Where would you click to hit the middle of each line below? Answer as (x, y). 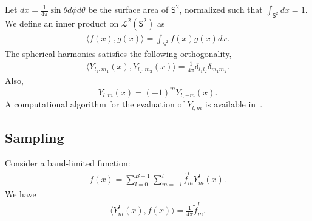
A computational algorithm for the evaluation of (95, 104)
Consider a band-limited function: (68, 162)
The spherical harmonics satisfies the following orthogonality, (118, 53)
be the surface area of (128, 9)
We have (21, 193)
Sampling (35, 137)
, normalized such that (221, 9)
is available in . (234, 104)
